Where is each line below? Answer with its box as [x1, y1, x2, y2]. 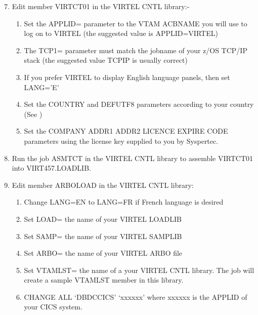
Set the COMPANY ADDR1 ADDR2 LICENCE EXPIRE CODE [24, 126, 228, 136]
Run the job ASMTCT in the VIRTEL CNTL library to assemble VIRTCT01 [12, 152, 253, 163]
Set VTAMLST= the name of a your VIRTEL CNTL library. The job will [24, 264, 254, 275]
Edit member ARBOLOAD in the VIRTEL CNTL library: [12, 179, 194, 190]
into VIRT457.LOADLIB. [12, 163, 91, 173]
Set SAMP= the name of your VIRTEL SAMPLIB [24, 230, 182, 241]
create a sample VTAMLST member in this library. [24, 274, 184, 285]
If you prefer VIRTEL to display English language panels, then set [24, 71, 230, 82]
